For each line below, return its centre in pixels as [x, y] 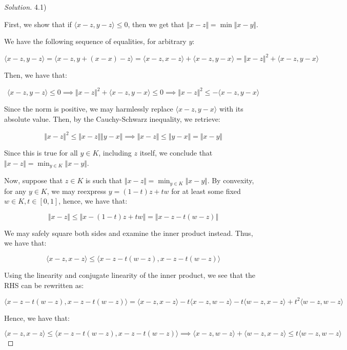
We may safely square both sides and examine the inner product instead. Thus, [129, 233]
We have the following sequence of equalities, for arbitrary [95, 41]
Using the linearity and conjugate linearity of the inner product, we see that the [130, 275]
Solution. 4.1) [25, 7]
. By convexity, [231, 180]
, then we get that [156, 24]
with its [231, 109]
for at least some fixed [206, 191]
